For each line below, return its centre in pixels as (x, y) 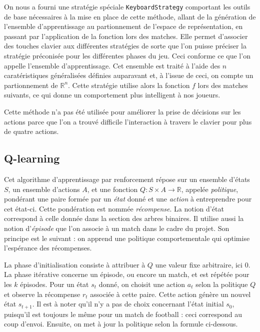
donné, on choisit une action (142, 284)
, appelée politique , (210, 189)
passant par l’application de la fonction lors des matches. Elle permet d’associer (126, 36)
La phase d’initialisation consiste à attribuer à (75, 264)
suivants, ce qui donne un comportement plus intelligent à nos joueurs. (112, 95)
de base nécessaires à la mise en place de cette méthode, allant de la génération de (130, 16)
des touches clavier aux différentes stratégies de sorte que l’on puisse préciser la (125, 46)
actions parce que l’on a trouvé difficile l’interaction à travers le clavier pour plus (128, 121)
